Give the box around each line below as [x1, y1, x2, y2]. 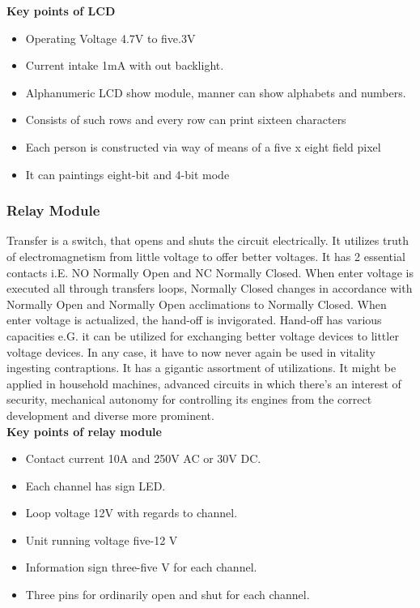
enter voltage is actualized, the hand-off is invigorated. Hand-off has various [6, 311, 382, 328]
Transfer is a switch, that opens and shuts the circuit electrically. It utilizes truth [6, 232, 409, 249]
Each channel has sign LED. [25, 477, 166, 494]
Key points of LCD [6, 2, 116, 19]
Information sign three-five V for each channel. [25, 559, 257, 576]
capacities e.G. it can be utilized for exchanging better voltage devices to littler [6, 327, 399, 344]
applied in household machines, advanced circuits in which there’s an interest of [6, 375, 401, 392]
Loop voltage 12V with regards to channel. [25, 504, 238, 521]
